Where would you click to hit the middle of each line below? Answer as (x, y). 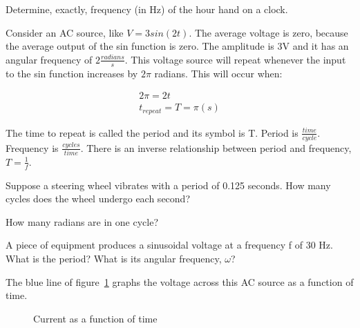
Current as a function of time (95, 318)
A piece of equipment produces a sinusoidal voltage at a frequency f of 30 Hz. (169, 245)
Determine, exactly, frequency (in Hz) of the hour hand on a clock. (147, 9)
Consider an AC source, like (65, 32)
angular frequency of (49, 59)
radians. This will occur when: (218, 73)
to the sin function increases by (72, 73)
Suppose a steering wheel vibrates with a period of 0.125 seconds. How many (168, 185)
